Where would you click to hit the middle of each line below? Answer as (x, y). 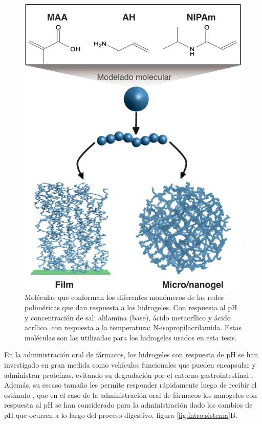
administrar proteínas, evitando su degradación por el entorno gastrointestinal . (129, 375)
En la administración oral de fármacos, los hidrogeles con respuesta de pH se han (131, 355)
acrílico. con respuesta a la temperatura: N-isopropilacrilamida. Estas (133, 327)
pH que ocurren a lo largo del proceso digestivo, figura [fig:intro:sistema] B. (121, 415)
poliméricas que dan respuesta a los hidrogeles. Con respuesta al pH (131, 307)
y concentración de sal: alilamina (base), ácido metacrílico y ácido (128, 317)
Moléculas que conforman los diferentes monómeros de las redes (124, 297)
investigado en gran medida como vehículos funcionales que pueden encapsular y (130, 365)
